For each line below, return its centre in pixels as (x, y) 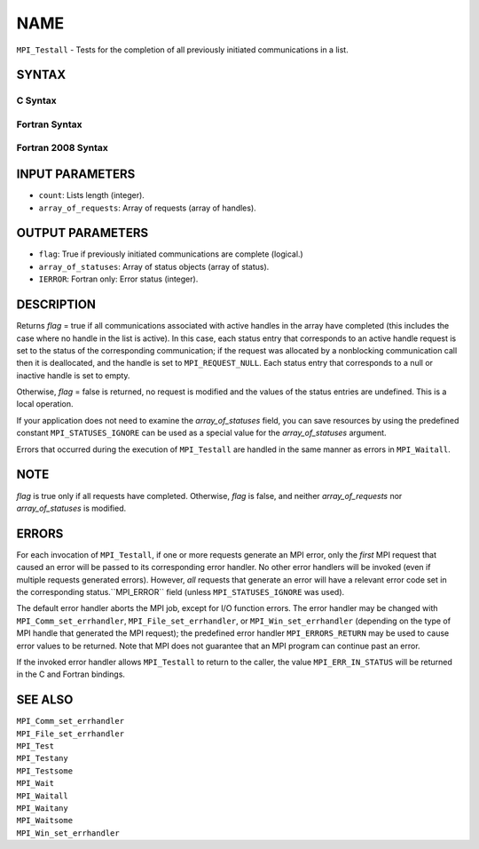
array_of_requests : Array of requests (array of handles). (147, 208)
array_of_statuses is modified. (71, 508)
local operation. (45, 404)
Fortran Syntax (49, 124)
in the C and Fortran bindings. (71, 674)
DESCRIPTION (56, 305)
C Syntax (36, 100)
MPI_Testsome (45, 771)
